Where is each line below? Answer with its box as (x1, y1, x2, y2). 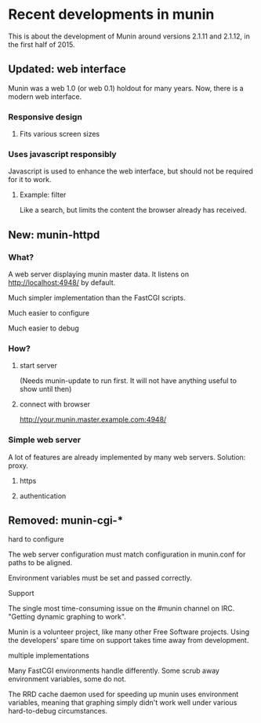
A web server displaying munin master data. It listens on (8, 269, 190, 279)
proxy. (8, 461, 29, 470)
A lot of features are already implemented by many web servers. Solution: (8, 452, 246, 462)
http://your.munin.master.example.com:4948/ (19, 414, 167, 425)
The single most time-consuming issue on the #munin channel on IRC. (8, 604, 235, 613)
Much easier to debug (8, 323, 80, 333)
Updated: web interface (8, 63, 127, 76)
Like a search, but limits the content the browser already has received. (19, 206, 247, 215)
